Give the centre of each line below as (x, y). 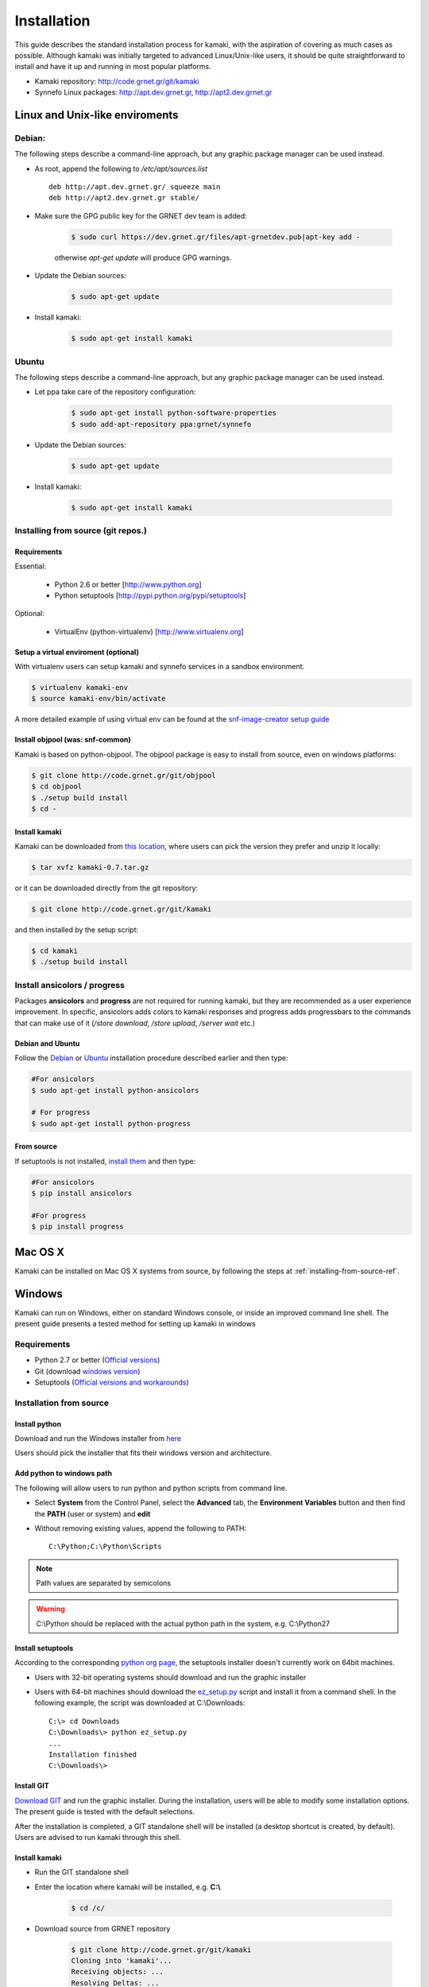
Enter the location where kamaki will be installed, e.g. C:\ (128, 1887)
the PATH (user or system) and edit (93, 1513)
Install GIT (32, 1786)
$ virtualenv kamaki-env (80, 688)
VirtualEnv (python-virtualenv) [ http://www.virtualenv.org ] (149, 631)
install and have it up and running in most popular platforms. (113, 67)
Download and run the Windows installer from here (98, 1438)
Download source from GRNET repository (102, 1928)
